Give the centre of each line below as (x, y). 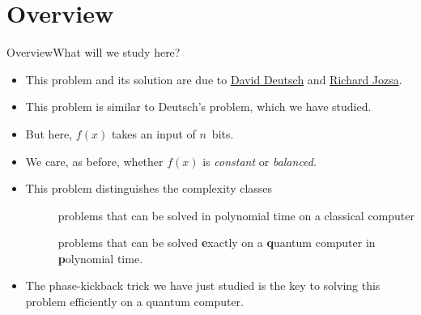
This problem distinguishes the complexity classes (149, 188)
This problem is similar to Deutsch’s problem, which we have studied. (198, 106)
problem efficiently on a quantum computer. (134, 302)
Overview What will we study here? (94, 52)
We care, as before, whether (94, 161)
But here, (49, 133)
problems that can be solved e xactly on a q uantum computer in (217, 243)
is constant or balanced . (259, 161)
